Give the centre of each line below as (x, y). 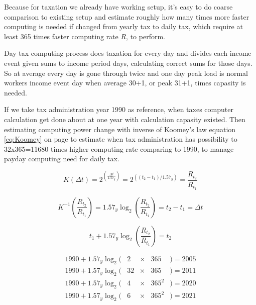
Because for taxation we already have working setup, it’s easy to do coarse (118, 7)
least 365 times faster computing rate (61, 36)
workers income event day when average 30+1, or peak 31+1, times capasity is (125, 83)
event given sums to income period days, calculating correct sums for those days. (128, 63)
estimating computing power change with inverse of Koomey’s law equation (120, 129)
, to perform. (146, 36)
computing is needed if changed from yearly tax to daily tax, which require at (123, 26)
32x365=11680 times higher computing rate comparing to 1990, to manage (119, 148)
